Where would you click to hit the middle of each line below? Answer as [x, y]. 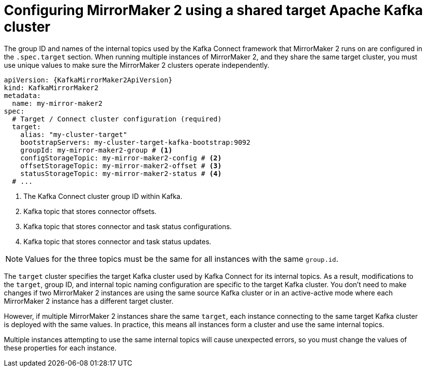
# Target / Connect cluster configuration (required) [117, 119]
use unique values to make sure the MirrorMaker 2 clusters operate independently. [137, 65]
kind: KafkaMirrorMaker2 [51, 88]
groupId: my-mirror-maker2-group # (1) [96, 150]
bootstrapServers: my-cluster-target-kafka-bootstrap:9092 [135, 142]
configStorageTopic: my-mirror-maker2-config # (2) [121, 158]
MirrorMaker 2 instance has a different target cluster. [89, 301]
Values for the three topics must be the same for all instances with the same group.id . [182, 259]
